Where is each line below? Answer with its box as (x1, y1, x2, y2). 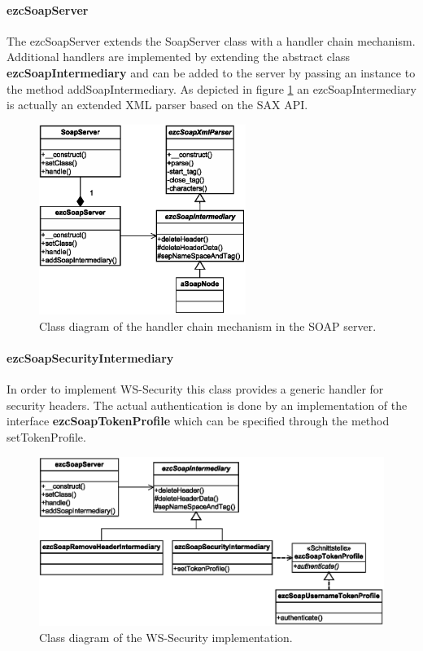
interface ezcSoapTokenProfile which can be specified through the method (7, 412, 390, 429)
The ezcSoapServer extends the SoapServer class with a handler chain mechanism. (7, 32, 416, 49)
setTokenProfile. (7, 428, 86, 445)
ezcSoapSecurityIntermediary (7, 350, 174, 366)
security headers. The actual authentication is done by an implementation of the (7, 396, 408, 413)
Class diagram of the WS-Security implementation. (39, 628, 293, 645)
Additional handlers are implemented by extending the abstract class (7, 48, 350, 65)
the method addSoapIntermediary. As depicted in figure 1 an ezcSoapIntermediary (7, 80, 416, 97)
